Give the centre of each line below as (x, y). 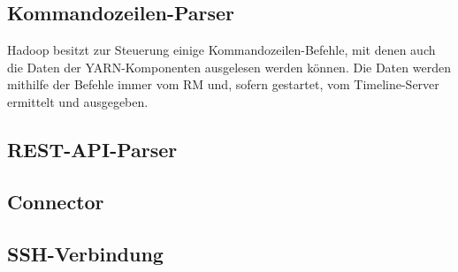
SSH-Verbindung (85, 253)
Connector (56, 201)
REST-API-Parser (92, 149)
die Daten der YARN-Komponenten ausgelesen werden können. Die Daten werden (229, 67)
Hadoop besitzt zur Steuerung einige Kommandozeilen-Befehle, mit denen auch (221, 50)
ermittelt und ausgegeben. (78, 101)
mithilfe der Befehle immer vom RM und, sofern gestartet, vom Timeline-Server (223, 84)
